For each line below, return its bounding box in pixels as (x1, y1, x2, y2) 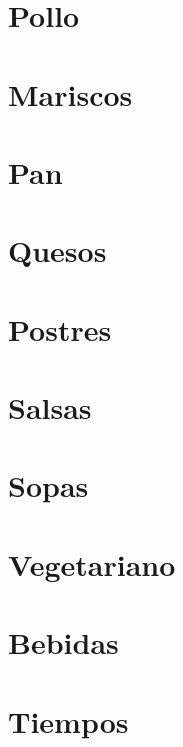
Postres (8, 308, 112, 349)
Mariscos (8, 73, 133, 114)
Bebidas (8, 622, 119, 663)
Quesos (8, 230, 107, 271)
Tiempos (8, 700, 129, 741)
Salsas (8, 387, 92, 428)
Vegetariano (8, 543, 176, 584)
